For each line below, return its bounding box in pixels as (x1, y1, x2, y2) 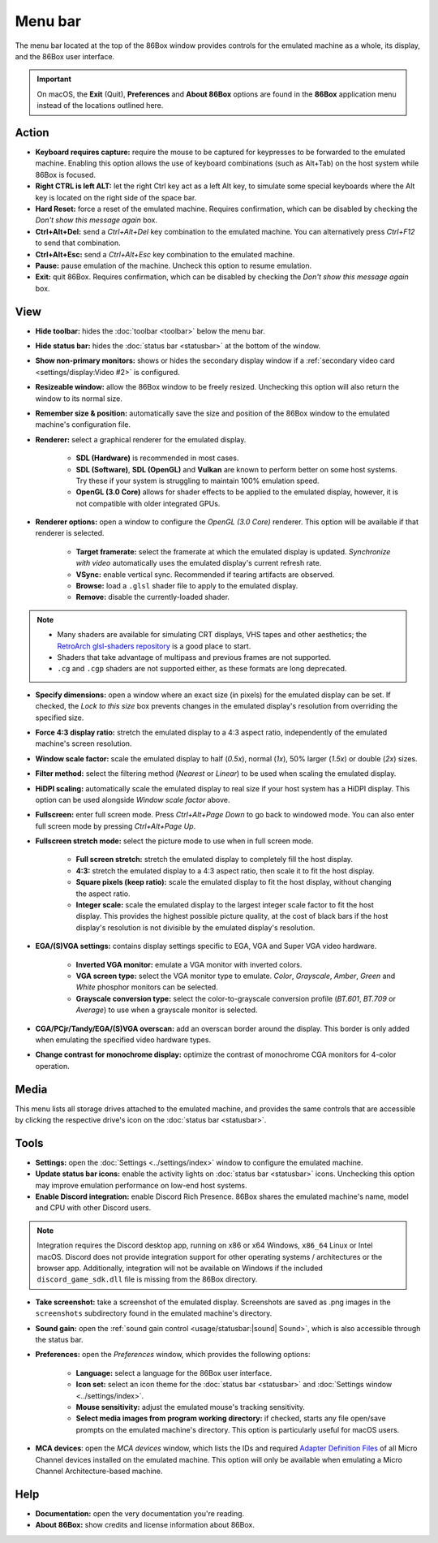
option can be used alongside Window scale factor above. (35, 795, 230, 804)
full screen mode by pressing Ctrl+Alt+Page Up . (35, 821, 196, 831)
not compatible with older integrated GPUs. (75, 498, 221, 508)
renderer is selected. (35, 528, 105, 538)
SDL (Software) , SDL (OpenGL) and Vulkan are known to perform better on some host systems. (75, 464, 397, 474)
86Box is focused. (35, 170, 97, 179)
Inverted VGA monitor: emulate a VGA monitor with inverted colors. (75, 959, 303, 969)
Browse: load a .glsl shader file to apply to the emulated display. (75, 581, 298, 591)
